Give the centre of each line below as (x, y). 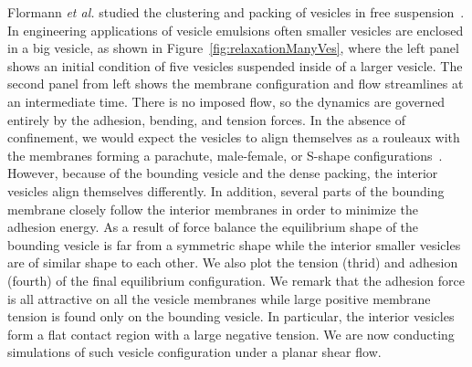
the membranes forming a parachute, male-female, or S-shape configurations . (225, 155)
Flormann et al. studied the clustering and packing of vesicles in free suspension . (236, 12)
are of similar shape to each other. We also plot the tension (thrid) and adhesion (233, 262)
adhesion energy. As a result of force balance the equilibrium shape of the (213, 227)
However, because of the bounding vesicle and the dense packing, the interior (223, 173)
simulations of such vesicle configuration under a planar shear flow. (194, 352)
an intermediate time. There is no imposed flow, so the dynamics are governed (226, 101)
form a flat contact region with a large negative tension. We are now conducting (231, 334)
